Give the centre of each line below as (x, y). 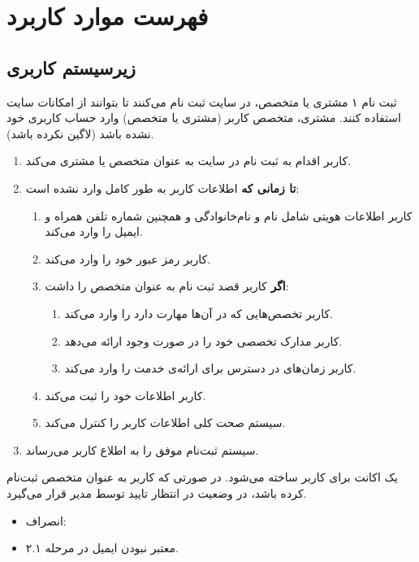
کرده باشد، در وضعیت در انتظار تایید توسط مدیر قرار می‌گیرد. (157, 493)
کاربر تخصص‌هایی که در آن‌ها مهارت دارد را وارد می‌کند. (199, 313)
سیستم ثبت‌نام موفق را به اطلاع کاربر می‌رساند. (142, 449)
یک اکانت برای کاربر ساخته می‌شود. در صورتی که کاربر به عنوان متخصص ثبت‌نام (202, 477)
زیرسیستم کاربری (71, 67)
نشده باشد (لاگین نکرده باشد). (80, 133)
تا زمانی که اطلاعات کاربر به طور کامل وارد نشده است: (162, 187)
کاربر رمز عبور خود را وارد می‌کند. (128, 258)
